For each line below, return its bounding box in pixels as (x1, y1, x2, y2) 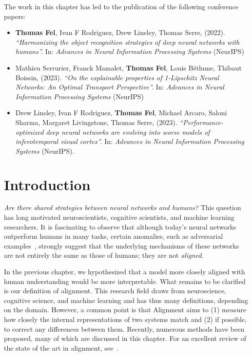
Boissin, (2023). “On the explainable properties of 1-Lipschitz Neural (15, 72, 219, 82)
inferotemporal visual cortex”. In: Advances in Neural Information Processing (15, 136, 244, 146)
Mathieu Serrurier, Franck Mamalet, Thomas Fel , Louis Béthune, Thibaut (15, 62, 242, 72)
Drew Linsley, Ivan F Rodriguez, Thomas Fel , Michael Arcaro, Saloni (15, 107, 227, 118)
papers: (4, 11, 26, 21)
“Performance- (179, 117, 224, 127)
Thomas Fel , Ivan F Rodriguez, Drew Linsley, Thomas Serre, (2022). (15, 27, 225, 37)
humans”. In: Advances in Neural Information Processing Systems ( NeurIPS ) (15, 46, 244, 56)
